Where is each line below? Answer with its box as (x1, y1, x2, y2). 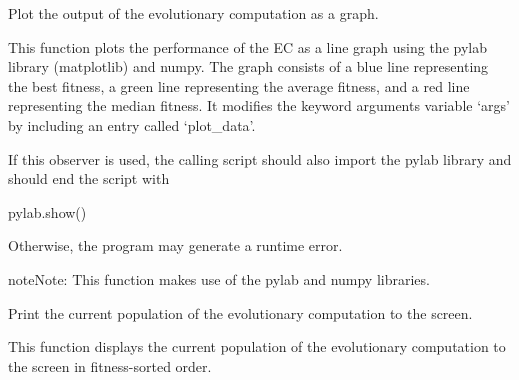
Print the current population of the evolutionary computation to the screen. (8, 302, 473, 323)
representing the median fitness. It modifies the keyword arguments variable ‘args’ (8, 95, 510, 116)
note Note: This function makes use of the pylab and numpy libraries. (8, 268, 430, 289)
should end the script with (8, 168, 170, 189)
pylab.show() (8, 201, 87, 222)
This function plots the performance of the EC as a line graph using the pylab (8, 36, 487, 57)
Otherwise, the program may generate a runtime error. (8, 235, 343, 256)
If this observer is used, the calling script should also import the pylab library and (8, 148, 512, 169)
